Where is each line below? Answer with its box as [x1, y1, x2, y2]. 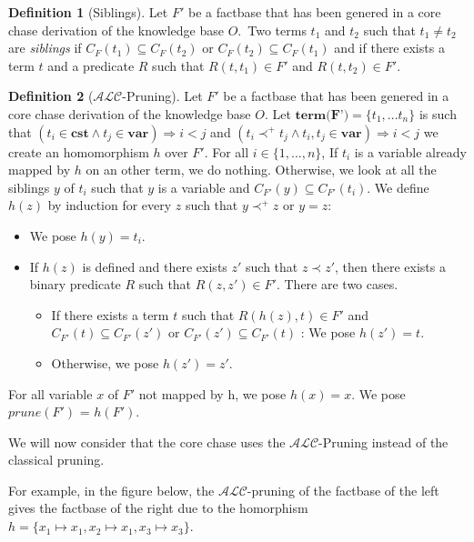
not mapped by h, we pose [138, 384, 287, 403]
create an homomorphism [8, 142, 149, 161]
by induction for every [47, 196, 172, 215]
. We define [367, 177, 429, 196]
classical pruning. [8, 450, 105, 469]
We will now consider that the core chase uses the [8, 432, 286, 451]
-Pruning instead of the [318, 432, 449, 451]
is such [419, 104, 457, 123]
